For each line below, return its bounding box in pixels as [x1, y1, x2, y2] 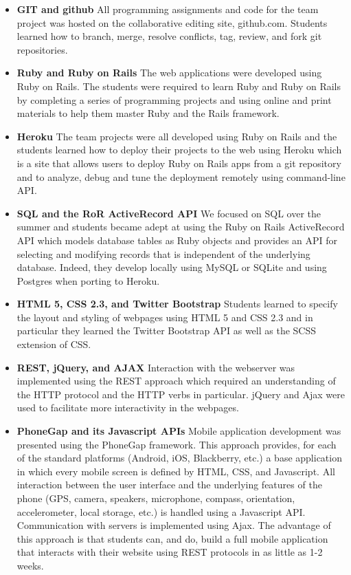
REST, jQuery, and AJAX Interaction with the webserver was [16, 360, 295, 374]
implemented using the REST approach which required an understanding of [16, 373, 336, 388]
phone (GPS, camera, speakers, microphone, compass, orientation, [16, 491, 295, 505]
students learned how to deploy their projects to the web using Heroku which [16, 142, 342, 157]
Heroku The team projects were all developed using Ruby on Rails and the [16, 129, 337, 143]
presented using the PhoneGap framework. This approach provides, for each [16, 437, 337, 451]
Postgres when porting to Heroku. [16, 273, 160, 287]
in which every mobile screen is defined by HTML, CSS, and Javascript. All [16, 464, 335, 478]
